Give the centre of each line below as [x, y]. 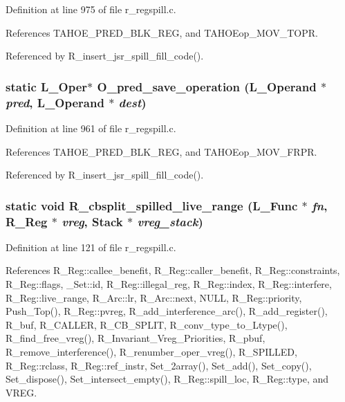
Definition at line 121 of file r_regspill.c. [91, 247]
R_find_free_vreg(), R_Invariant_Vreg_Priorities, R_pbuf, [136, 338]
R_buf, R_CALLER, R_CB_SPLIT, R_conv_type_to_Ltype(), [147, 324]
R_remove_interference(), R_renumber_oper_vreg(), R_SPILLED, [151, 351]
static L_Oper [47, 86]
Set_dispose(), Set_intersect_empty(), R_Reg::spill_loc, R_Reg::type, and [167, 379]
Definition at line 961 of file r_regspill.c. [91, 128]
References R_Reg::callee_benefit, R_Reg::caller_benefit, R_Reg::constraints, [173, 270]
